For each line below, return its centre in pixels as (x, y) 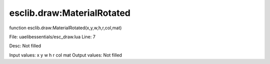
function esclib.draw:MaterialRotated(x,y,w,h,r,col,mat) (65, 28)
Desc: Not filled (25, 46)
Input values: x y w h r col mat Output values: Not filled (66, 55)
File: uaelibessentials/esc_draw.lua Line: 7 (52, 37)
